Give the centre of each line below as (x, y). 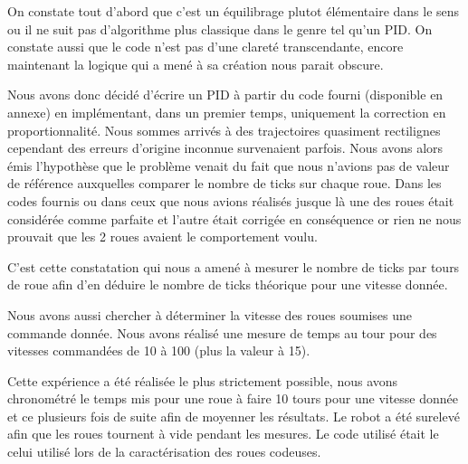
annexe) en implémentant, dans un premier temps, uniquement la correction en (227, 112)
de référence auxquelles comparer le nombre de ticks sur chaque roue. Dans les (224, 183)
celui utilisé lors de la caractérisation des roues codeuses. (164, 452)
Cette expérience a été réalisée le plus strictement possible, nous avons (203, 380)
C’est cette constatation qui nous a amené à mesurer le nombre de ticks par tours (234, 266)
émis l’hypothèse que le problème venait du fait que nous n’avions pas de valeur (229, 165)
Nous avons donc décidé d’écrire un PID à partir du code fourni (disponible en (225, 95)
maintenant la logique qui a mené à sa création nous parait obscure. (196, 64)
